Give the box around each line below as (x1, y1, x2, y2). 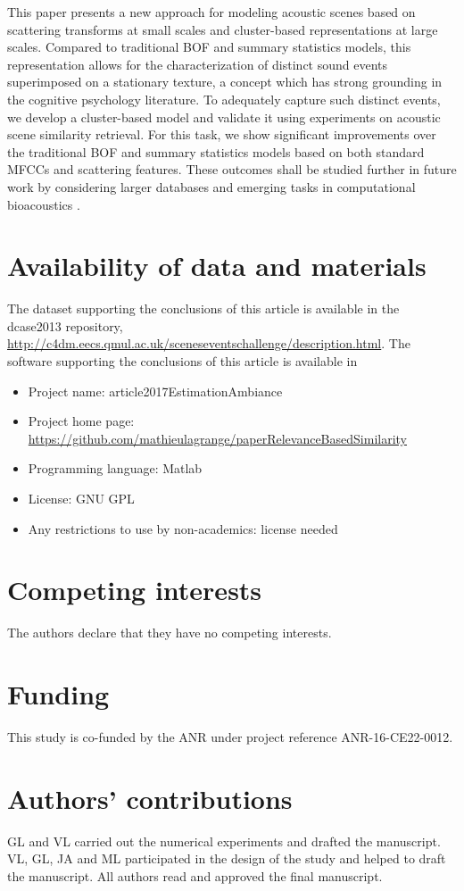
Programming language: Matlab (28, 459, 203, 478)
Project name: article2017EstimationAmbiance (28, 381, 283, 400)
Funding (7, 676, 110, 712)
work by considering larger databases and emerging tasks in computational (7, 177, 416, 196)
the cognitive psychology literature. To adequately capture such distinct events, (7, 89, 441, 108)
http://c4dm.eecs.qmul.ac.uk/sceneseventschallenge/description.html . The (7, 334, 410, 353)
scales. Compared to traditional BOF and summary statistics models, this (7, 37, 411, 56)
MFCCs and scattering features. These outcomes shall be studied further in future (7, 160, 457, 179)
